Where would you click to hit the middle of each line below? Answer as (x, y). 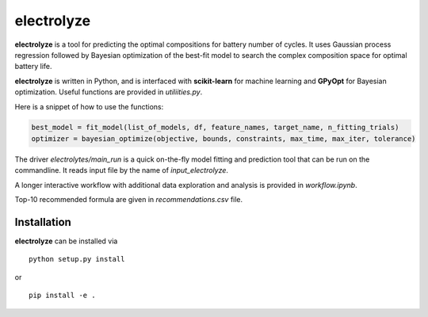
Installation (43, 222)
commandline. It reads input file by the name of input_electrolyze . (122, 170)
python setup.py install (77, 259)
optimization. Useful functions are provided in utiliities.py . (109, 92)
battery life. (33, 67)
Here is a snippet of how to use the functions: (89, 106)
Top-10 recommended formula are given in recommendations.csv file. (129, 200)
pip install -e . (62, 296)
